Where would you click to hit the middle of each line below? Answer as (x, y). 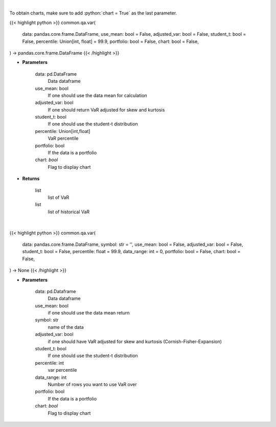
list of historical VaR (69, 212)
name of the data (66, 327)
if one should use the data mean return (89, 313)
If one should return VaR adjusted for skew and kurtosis (106, 109)
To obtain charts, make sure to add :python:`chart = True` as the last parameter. (93, 13)
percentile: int (49, 363)
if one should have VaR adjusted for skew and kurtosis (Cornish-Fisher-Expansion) (135, 341)
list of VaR (59, 197)
